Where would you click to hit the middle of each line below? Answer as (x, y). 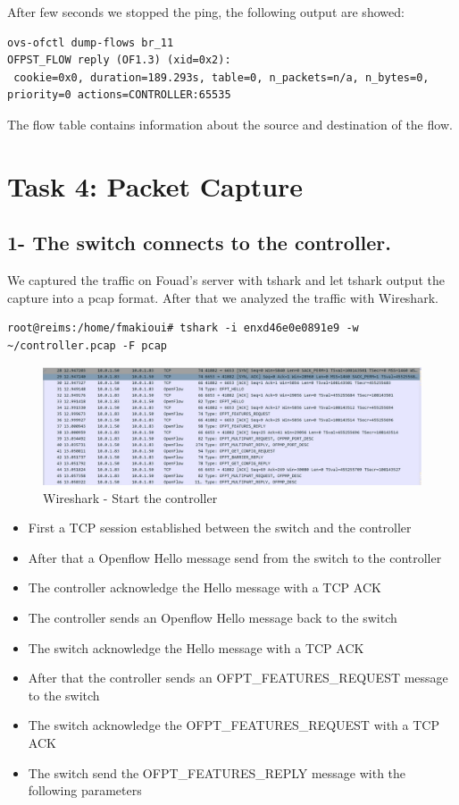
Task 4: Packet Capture (155, 185)
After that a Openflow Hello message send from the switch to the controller (235, 557)
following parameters (85, 790)
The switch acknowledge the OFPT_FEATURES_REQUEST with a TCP (234, 725)
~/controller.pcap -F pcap (87, 345)
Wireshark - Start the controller (130, 497)
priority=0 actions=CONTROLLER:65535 (119, 95)
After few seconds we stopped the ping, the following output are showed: (206, 12)
